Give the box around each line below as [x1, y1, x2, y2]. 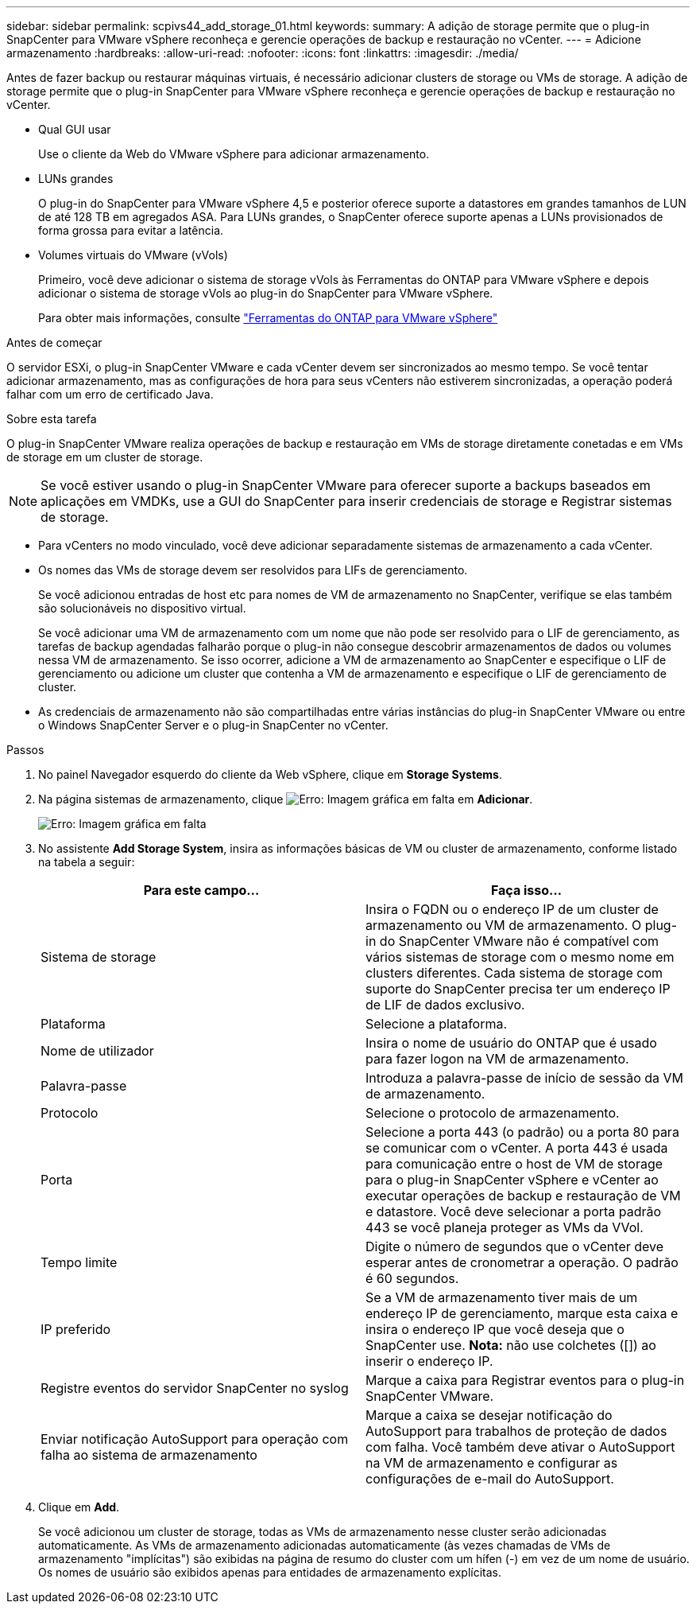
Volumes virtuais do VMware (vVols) [38, 248, 228, 262]
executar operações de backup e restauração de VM [365, 1188, 681, 1204]
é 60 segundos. [365, 1270, 459, 1286]
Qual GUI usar [38, 122, 111, 136]
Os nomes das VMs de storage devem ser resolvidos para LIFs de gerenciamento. [38, 563, 468, 577]
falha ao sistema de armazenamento [41, 1447, 257, 1463]
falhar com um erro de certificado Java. [6, 387, 214, 401]
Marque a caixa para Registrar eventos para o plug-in [365, 1372, 685, 1388]
